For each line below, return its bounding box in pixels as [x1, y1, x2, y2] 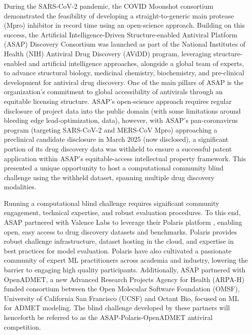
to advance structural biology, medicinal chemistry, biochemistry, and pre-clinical [4, 67, 244, 78]
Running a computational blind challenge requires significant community [4, 198, 220, 208]
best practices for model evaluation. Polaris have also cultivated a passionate [4, 245, 232, 255]
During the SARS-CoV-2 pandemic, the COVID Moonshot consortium [4, 1, 214, 11]
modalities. [4, 182, 36, 192]
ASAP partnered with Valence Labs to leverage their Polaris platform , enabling [4, 217, 242, 227]
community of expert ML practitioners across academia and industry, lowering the [4, 255, 248, 265]
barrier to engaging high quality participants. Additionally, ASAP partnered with [4, 265, 246, 275]
